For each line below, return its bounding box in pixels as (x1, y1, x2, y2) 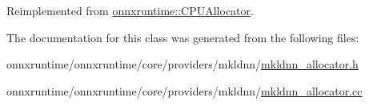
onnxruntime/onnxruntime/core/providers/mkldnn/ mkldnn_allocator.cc (6, 82, 363, 99)
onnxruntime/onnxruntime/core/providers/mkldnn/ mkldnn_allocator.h (6, 56, 359, 72)
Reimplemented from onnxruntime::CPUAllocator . (6, 2, 254, 18)
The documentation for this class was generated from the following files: (6, 29, 359, 45)
